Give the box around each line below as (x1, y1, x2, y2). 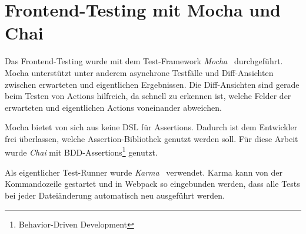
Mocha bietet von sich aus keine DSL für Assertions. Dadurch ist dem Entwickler (5, 121, 298, 133)
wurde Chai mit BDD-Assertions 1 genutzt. (5, 144, 158, 159)
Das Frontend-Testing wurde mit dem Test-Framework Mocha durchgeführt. (5, 55, 283, 67)
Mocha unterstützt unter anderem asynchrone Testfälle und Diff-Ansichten (5, 66, 274, 78)
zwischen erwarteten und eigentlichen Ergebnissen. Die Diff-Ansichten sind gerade (5, 78, 300, 90)
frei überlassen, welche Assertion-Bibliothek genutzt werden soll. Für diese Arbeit (5, 132, 298, 144)
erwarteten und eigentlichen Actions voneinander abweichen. (5, 101, 222, 113)
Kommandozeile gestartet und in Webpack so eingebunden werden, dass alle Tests (5, 177, 300, 190)
